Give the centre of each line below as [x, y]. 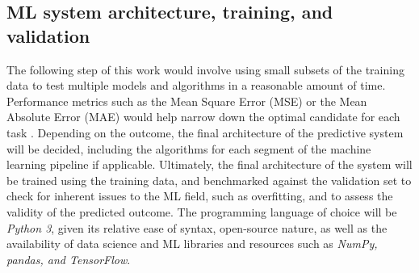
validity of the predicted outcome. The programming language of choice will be [202, 211]
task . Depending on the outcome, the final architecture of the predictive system [205, 132]
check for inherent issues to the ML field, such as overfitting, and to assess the [200, 196]
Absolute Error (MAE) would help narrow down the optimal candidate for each [203, 117]
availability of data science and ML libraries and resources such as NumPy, [192, 244]
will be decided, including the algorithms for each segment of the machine [189, 148]
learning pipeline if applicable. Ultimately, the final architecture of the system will [209, 164]
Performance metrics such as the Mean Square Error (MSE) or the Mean [187, 101]
